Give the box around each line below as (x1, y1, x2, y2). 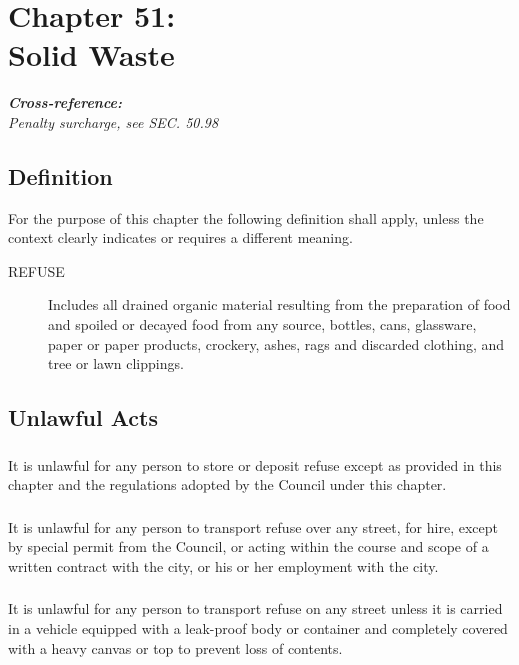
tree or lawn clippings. (48, 353, 184, 374)
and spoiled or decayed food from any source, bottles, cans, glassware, (48, 314, 477, 335)
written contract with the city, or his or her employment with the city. (8, 555, 439, 576)
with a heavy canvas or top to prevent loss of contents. (8, 637, 343, 658)
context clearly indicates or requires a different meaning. (8, 227, 353, 248)
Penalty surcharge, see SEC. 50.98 (8, 111, 219, 132)
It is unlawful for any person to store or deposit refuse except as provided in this (8, 454, 502, 475)
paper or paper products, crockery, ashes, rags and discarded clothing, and (48, 333, 505, 354)
